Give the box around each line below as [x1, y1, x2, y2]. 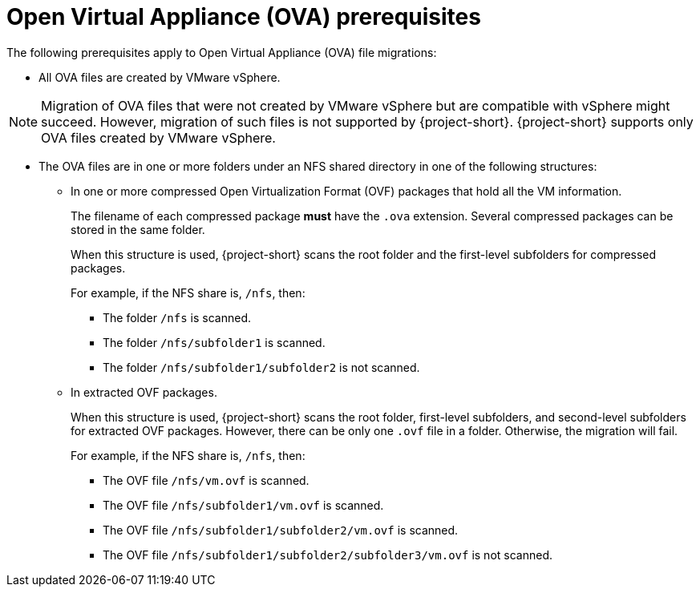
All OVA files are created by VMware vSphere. [38, 70, 281, 84]
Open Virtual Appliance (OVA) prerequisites [6, 3, 481, 30]
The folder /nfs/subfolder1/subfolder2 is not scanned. [103, 360, 420, 374]
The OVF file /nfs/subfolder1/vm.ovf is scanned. [103, 498, 384, 512]
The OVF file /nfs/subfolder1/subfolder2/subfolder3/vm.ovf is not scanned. [103, 547, 552, 562]
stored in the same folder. [71, 222, 205, 236]
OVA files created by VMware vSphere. [41, 129, 276, 146]
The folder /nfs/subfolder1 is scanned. [103, 335, 326, 349]
